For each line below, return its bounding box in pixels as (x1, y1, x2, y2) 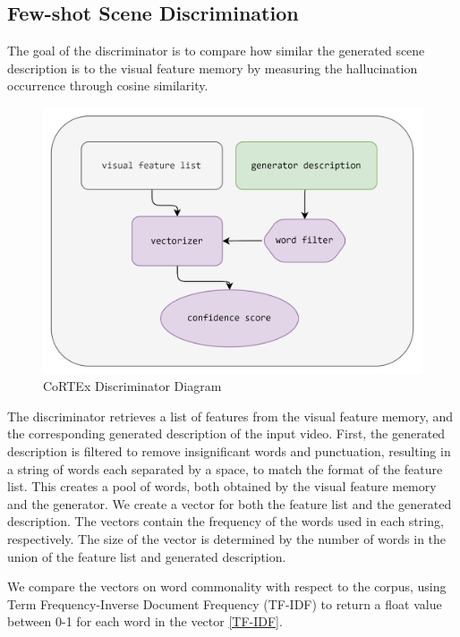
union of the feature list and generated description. (7, 547, 286, 565)
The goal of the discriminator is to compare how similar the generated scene (7, 41, 425, 60)
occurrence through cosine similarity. (7, 76, 209, 95)
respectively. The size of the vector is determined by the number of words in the (7, 529, 447, 548)
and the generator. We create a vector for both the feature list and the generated (7, 494, 452, 513)
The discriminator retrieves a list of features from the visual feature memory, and (7, 406, 454, 425)
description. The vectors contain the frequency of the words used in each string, (7, 512, 444, 531)
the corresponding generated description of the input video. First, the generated (7, 424, 446, 443)
